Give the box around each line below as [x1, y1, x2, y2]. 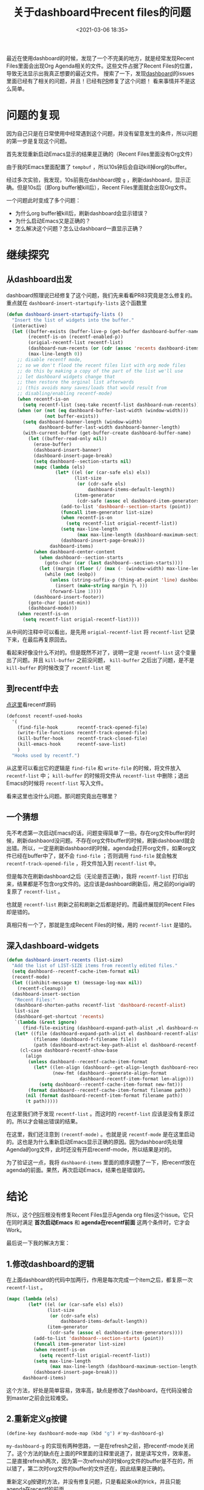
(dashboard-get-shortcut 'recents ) [14, 1013, 104, 1020]
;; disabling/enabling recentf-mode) [17, 390, 113, 397]
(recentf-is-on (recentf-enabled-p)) [28, 334, 123, 340]
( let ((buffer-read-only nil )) [28, 436, 107, 442]
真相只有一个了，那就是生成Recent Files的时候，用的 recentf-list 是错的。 [6, 921, 195, 928]
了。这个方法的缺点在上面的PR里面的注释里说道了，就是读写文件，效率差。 [6, 1449, 194, 1457]
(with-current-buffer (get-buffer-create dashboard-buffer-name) [22, 430, 191, 436]
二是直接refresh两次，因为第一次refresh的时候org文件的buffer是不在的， [6, 1457, 188, 1464]
